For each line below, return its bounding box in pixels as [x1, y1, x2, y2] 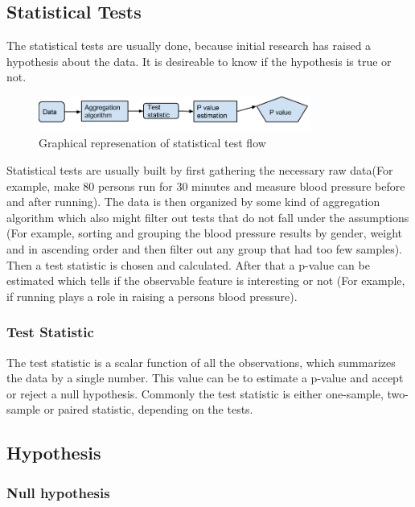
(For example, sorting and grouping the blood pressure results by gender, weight [6, 225, 403, 241]
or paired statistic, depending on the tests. [43, 401, 253, 418]
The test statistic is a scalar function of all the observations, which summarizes [6, 353, 396, 370]
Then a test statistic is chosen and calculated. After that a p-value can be [6, 256, 370, 273]
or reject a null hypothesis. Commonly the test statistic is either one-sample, [6, 385, 384, 402]
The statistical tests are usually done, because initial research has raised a [6, 37, 372, 54]
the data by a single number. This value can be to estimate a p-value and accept [6, 369, 404, 386]
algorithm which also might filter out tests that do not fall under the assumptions [6, 208, 409, 225]
